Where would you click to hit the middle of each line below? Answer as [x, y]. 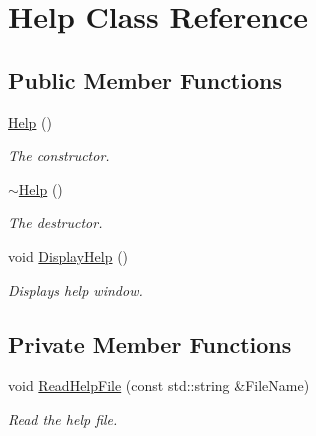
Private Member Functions [150, 343]
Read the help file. [63, 418]
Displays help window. [75, 289]
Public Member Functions [145, 79]
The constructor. [59, 155]
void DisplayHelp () [68, 255]
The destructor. [55, 222]
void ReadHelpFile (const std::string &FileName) [159, 385]
